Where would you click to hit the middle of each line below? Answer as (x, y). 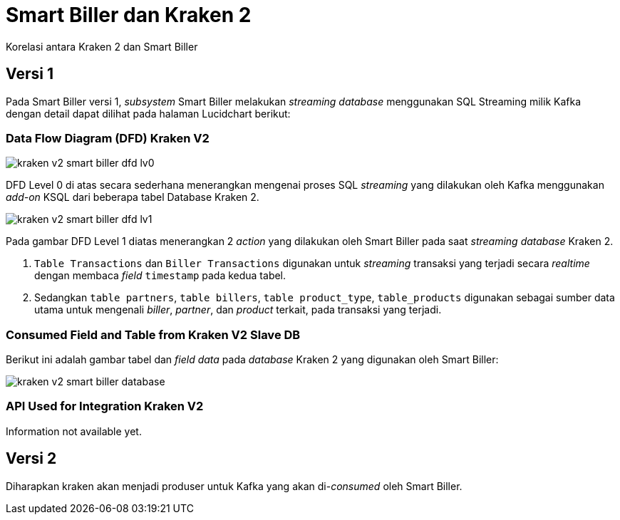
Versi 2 (31, 459)
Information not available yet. (74, 431)
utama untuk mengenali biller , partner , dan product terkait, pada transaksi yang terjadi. (238, 310)
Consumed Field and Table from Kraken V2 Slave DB (153, 334)
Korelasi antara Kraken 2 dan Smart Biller (102, 46)
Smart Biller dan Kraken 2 (129, 15)
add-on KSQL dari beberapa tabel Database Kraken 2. (133, 197)
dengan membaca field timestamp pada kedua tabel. (160, 276)
